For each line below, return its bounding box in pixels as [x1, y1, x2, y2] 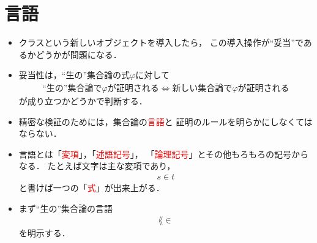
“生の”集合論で [42, 84, 102, 93]
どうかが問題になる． [35, 48, 122, 60]
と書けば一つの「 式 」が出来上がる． [18, 181, 165, 194]
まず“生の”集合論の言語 [18, 201, 113, 214]
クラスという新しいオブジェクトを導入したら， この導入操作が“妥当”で [18, 36, 304, 49]
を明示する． [18, 227, 70, 239]
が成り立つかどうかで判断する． [18, 94, 147, 107]
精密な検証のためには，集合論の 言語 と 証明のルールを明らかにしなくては [18, 115, 313, 128]
